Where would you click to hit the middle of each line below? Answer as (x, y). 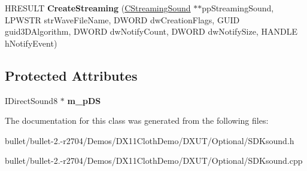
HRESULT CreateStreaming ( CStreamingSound (98, 8)
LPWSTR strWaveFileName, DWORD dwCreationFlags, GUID (122, 19)
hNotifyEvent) (31, 43)
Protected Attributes (71, 75)
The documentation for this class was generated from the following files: (137, 120)
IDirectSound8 (31, 100)
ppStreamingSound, (238, 8)
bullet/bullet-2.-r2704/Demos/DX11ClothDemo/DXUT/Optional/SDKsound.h (150, 140)
